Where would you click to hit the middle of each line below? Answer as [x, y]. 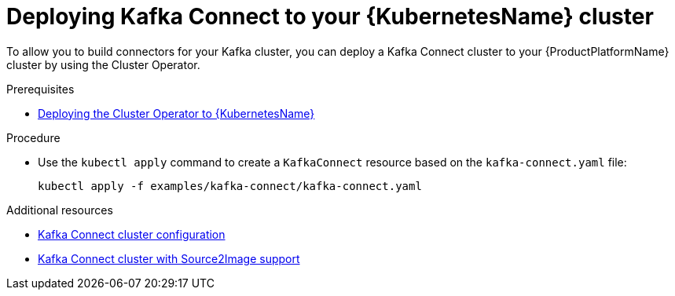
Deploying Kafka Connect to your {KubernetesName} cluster [330, 16]
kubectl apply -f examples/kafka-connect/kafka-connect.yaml [230, 186]
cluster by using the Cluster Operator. [103, 64]
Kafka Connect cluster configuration [132, 234]
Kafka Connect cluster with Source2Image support [169, 258]
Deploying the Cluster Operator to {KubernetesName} [176, 113]
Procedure [33, 137]
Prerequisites [40, 89]
